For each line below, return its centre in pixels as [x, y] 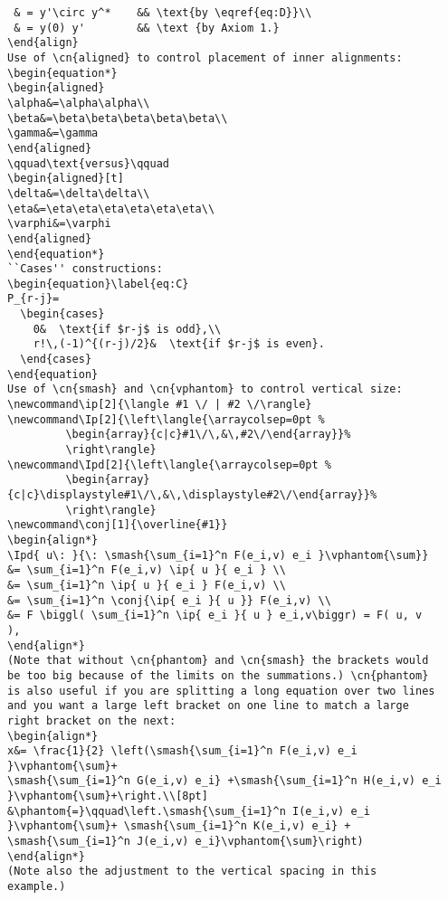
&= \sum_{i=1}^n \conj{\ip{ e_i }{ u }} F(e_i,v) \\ [169, 600]
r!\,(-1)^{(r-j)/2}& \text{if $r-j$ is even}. [179, 344]
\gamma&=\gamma [53, 133]
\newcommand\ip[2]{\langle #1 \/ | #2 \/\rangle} [160, 405]
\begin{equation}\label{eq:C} [98, 284]
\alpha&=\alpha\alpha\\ [79, 103]
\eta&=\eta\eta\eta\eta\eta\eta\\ [111, 208]
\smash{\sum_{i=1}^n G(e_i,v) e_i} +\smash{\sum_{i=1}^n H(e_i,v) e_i [224, 781]
